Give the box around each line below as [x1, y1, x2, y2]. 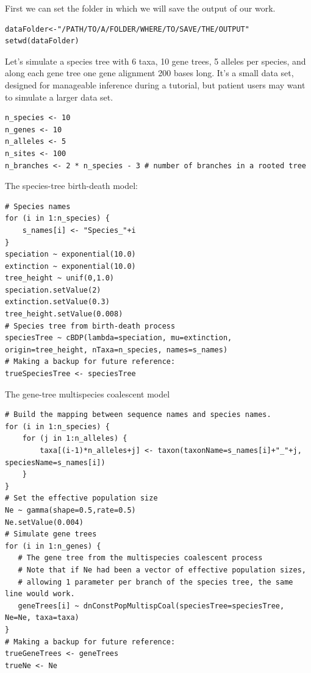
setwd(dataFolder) [5, 37, 79, 46]
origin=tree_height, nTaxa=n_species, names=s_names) [5, 345, 228, 354]
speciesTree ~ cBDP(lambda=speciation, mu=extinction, [5, 333, 232, 343]
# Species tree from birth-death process [5, 321, 176, 330]
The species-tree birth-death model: [5, 179, 138, 192]
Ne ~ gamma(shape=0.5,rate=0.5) [5, 505, 136, 515]
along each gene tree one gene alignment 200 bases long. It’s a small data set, [5, 66, 294, 79]
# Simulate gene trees [5, 530, 97, 539]
